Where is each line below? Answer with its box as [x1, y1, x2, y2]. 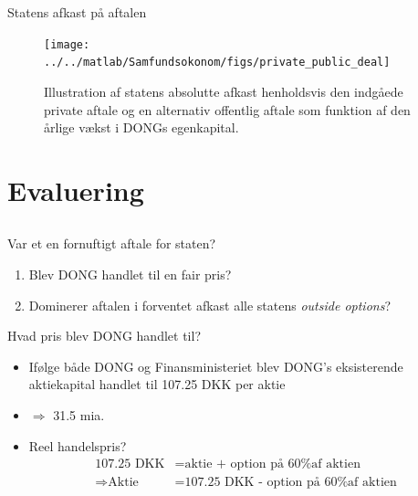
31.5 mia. [53, 406, 105, 425]
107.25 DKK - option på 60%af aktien [184, 476, 397, 490]
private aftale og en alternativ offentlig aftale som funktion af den [44, 100, 411, 119]
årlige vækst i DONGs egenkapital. [44, 118, 239, 137]
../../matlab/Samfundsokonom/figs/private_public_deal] [44, 56, 391, 69]
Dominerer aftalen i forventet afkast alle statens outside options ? [28, 295, 391, 314]
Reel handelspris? [28, 436, 127, 455]
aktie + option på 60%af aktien [184, 458, 361, 471]
